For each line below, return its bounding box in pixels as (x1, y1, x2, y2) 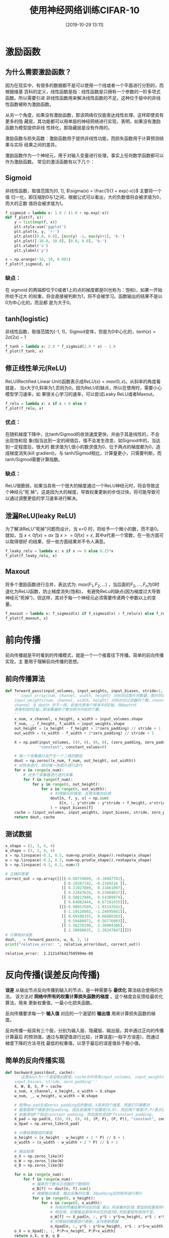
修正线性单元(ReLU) (5, 364, 67, 373)
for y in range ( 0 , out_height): (32, 781, 100, 787)
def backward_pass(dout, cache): (5, 1070, 75, 1075)
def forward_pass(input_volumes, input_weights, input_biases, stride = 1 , (5, 688, 163, 694)
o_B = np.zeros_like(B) (14, 1163, 64, 1168)
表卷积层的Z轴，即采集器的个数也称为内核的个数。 (14, 707, 103, 712)
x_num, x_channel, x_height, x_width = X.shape (14, 1089, 116, 1094)
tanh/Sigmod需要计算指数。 (5, 456, 63, 462)
